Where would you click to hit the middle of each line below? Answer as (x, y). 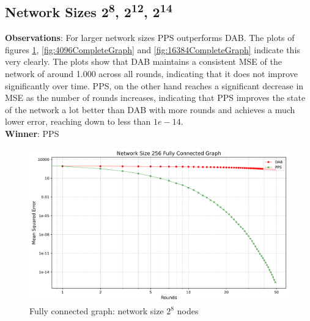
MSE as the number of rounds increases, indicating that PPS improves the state (155, 98)
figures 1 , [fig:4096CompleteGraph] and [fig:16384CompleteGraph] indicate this (153, 49)
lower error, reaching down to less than (78, 121)
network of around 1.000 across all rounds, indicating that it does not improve (151, 73)
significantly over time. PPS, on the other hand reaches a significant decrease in (154, 85)
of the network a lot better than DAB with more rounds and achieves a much (150, 109)
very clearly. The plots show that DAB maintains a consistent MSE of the (143, 61)
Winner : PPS (32, 133)
